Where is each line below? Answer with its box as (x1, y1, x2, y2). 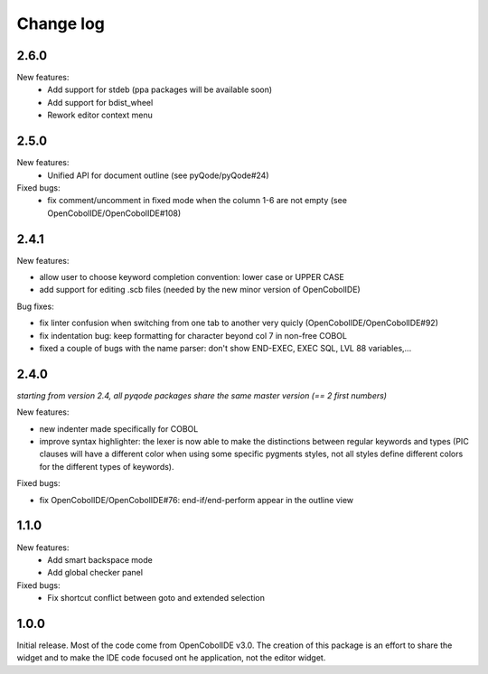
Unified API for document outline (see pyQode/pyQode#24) (47, 170, 269, 181)
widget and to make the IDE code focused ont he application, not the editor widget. (16, 652, 326, 663)
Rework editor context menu (47, 109, 153, 121)
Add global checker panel (47, 567, 144, 578)
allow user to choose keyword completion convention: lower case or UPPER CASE (39, 272, 345, 282)
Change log (16, 14, 106, 33)
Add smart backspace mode (47, 554, 153, 565)
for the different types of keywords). (39, 461, 175, 472)
